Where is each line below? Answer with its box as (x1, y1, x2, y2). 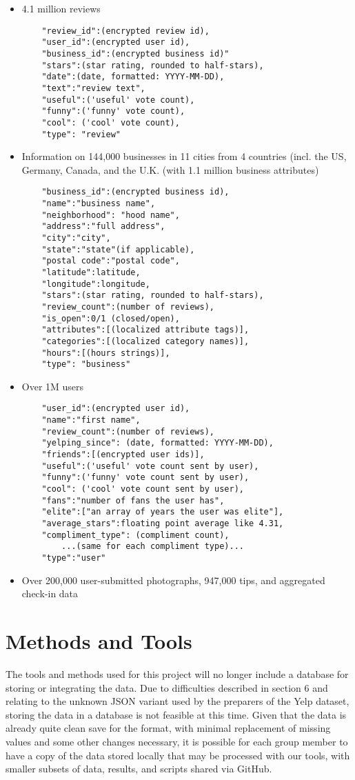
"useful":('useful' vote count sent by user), (41, 461, 259, 471)
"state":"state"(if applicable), (41, 244, 195, 254)
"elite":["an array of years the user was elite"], (41, 507, 284, 517)
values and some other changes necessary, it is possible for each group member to (6, 734, 348, 748)
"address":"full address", (41, 221, 165, 232)
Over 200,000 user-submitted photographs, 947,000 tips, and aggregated (21, 572, 325, 587)
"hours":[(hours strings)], (41, 348, 170, 358)
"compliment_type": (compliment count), (41, 530, 230, 540)
